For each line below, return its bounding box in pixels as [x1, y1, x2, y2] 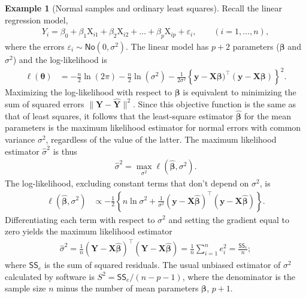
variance [5, 133, 35, 145]
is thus [53, 145, 77, 157]
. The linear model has [126, 40, 209, 53]
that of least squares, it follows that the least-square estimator [5, 109, 234, 122]
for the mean [244, 109, 291, 122]
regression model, [5, 13, 68, 26]
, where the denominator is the [182, 270, 295, 282]
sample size [5, 282, 46, 294]
